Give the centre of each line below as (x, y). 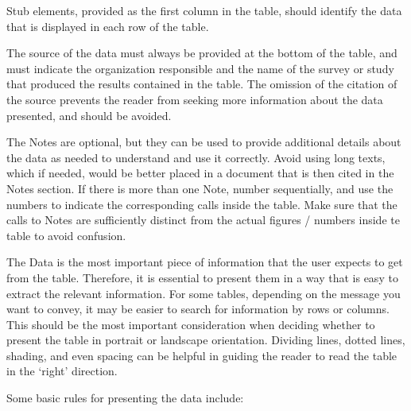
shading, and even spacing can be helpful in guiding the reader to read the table (202, 355)
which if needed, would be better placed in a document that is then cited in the (200, 173)
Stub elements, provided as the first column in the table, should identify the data (204, 10)
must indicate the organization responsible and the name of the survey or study (200, 68)
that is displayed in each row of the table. (108, 26)
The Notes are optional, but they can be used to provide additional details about (204, 142)
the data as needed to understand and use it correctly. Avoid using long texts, (196, 157)
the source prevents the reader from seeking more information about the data (195, 99)
